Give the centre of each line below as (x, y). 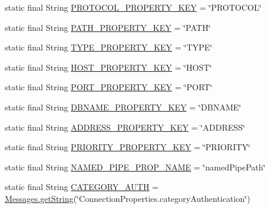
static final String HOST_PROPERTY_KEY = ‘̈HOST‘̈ (109, 67)
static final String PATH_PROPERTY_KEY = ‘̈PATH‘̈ (108, 27)
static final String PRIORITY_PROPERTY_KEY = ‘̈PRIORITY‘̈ (128, 147)
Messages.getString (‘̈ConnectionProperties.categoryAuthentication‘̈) (128, 198)
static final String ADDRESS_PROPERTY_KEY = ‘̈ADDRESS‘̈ (125, 127)
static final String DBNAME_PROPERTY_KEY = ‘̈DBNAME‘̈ (123, 107)
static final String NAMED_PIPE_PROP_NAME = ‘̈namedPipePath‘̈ (135, 167)
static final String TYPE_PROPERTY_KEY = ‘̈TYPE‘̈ (109, 47)
